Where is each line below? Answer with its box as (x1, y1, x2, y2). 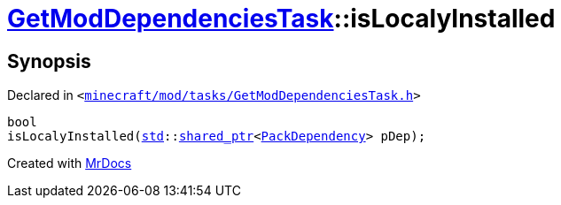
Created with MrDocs (7, 156, 132, 171)
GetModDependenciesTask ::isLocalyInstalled (7, 4, 556, 34)
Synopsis (7, 49, 91, 72)
